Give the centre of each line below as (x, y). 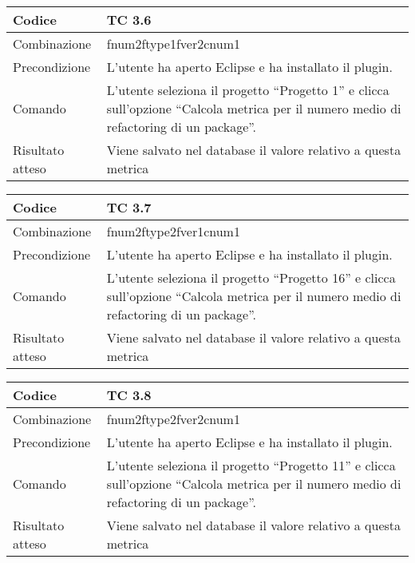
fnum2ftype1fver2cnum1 (173, 44)
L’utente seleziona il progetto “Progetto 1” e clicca (248, 90)
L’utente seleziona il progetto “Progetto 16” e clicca (251, 278)
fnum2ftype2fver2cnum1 (173, 419)
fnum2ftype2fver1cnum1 (173, 231)
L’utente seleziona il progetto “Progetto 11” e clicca (251, 465)
